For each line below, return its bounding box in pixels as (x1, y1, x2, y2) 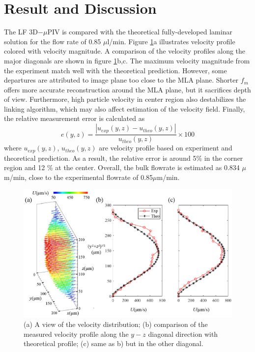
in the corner (204, 152, 243, 163)
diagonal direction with (148, 328, 218, 339)
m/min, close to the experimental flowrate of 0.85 (4, 172, 153, 182)
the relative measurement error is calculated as (4, 113, 145, 123)
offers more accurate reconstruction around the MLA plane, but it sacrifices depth (4, 84, 251, 94)
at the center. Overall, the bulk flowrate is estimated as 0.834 (55, 162, 240, 173)
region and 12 (4, 162, 45, 173)
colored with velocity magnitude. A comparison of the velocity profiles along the (4, 46, 246, 56)
